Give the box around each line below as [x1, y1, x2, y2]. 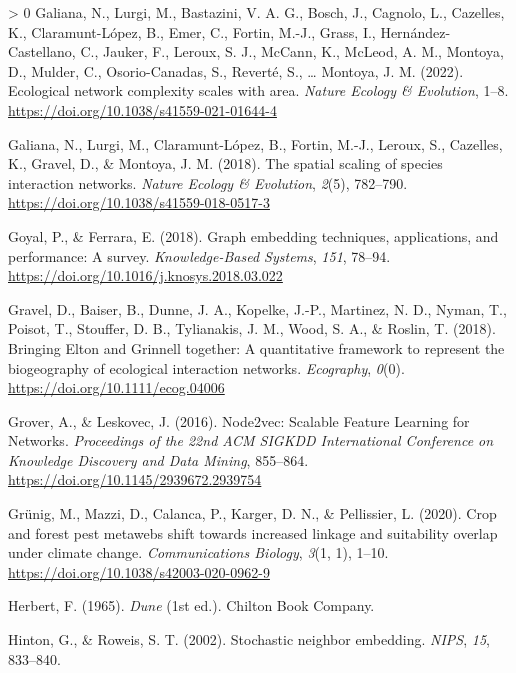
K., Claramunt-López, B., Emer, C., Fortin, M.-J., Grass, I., [8, 21, 376, 42]
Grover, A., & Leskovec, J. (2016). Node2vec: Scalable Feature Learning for [8, 410, 470, 431]
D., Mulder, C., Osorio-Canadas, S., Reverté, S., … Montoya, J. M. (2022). [8, 60, 464, 81]
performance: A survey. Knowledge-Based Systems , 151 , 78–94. [8, 245, 391, 266]
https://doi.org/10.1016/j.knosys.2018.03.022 [8, 265, 283, 286]
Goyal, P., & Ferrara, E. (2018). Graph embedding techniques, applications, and [8, 225, 499, 246]
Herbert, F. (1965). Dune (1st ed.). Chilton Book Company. [8, 595, 375, 616]
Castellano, [8, 41, 76, 62]
